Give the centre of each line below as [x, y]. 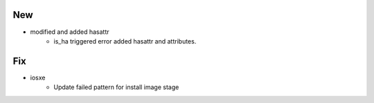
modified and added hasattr [70, 32]
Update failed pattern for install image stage [116, 87]
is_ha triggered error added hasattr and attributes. [125, 41]
